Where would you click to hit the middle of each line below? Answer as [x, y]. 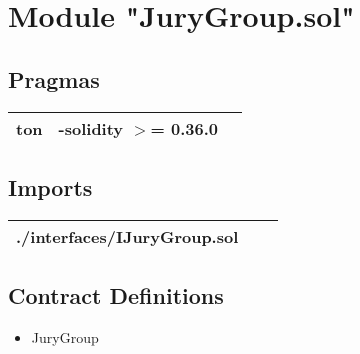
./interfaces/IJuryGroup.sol [127, 236]
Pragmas [54, 78]
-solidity [91, 128]
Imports [50, 186]
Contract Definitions [116, 295]
